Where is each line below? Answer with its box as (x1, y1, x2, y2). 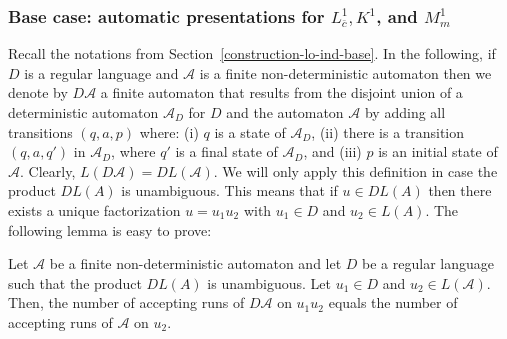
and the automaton (226, 102, 344, 122)
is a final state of (175, 141, 278, 162)
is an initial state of (378, 141, 498, 162)
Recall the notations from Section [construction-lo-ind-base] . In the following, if (8, 43, 496, 64)
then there (428, 180, 492, 201)
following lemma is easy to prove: (8, 219, 212, 240)
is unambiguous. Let (207, 272, 331, 293)
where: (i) (139, 121, 199, 142)
